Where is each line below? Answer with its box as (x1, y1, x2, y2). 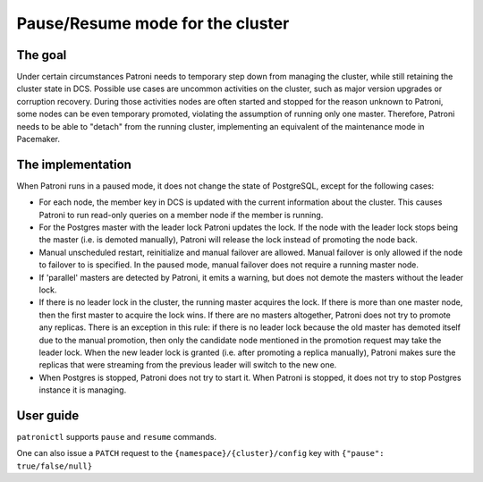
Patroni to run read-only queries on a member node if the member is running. (38, 209, 324, 220)
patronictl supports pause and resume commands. (16, 432, 217, 443)
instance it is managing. (38, 385, 127, 395)
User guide (16, 408, 80, 423)
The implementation (16, 156, 131, 172)
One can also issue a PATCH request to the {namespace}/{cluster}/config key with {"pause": (16, 448, 385, 459)
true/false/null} (16, 461, 93, 471)
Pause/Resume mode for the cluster (16, 13, 290, 33)
